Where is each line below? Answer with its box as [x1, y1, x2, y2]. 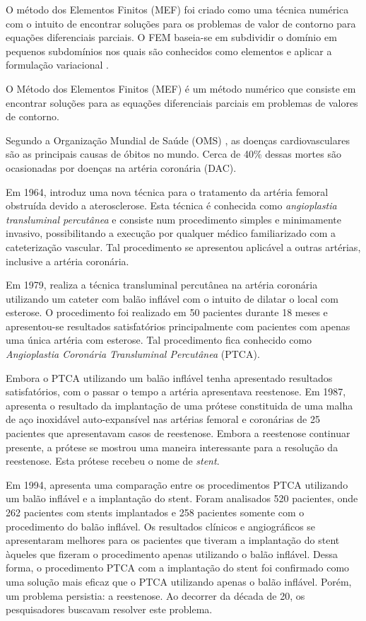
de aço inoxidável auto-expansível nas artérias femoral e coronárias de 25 [6, 412, 320, 426]
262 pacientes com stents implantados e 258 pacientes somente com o [6, 505, 305, 519]
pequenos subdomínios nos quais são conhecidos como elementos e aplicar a [6, 43, 332, 58]
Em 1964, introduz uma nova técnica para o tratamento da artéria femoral [6, 184, 329, 199]
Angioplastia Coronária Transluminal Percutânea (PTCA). [6, 347, 260, 361]
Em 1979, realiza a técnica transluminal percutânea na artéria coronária [6, 277, 318, 292]
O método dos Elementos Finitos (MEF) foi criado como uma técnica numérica [6, 2, 349, 16]
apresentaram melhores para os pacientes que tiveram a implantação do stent [6, 533, 340, 547]
